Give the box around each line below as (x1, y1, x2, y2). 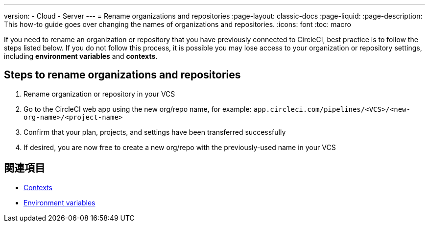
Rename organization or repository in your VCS (24, 89, 175, 98)
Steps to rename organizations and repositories (4, 69, 241, 81)
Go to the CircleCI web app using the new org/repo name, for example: (24, 104, 252, 113)
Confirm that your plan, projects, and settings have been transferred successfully (24, 127, 286, 136)
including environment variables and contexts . (4, 52, 158, 60)
